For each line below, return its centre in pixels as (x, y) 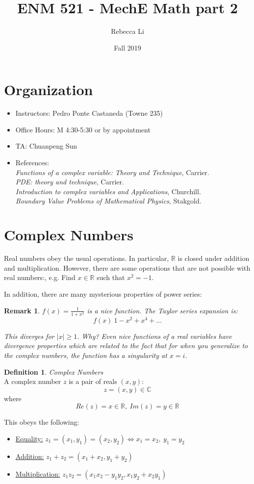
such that (111, 277)
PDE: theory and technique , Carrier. (70, 182)
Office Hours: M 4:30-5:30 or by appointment (83, 129)
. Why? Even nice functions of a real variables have (154, 336)
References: (32, 163)
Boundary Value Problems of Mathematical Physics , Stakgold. (108, 201)
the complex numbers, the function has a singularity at (86, 355)
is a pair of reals (93, 381)
